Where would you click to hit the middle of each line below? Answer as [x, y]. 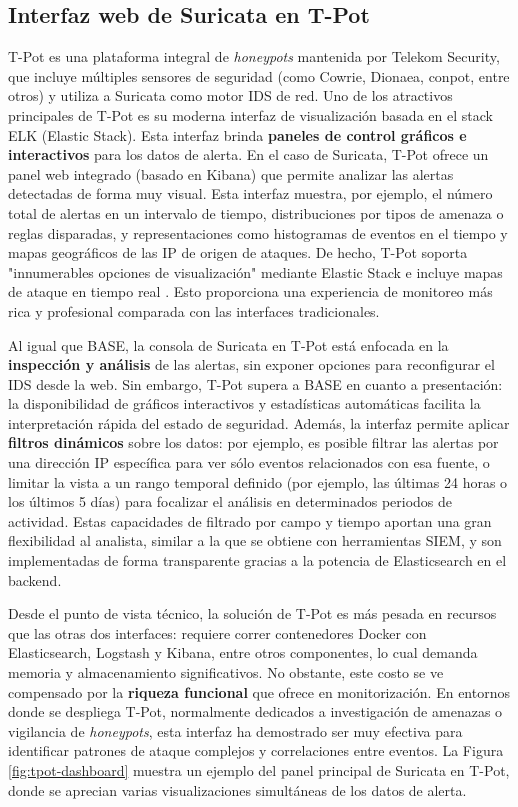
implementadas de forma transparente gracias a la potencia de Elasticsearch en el [257, 560]
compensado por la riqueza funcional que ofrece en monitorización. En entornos [259, 691]
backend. [35, 579]
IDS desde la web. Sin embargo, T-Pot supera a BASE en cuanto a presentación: [255, 383]
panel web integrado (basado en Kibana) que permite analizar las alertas [231, 173]
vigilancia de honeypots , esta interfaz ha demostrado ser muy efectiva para [235, 730]
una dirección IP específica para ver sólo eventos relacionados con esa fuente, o [249, 462]
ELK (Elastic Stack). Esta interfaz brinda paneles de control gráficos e [237, 134]
